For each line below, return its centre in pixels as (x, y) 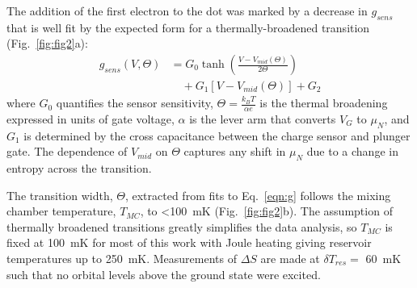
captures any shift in (235, 151)
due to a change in (352, 151)
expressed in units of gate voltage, (91, 118)
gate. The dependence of (67, 151)
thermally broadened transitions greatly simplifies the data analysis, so (182, 226)
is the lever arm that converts (263, 118)
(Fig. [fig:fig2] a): (47, 43)
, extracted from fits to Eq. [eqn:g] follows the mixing (258, 195)
